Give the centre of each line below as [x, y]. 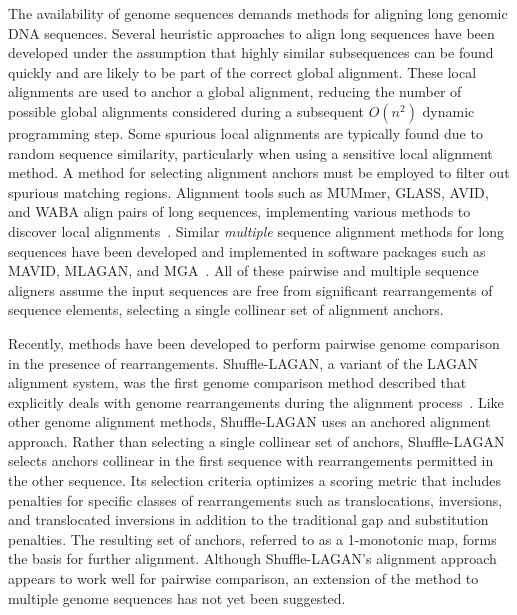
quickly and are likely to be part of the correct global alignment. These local [242, 71]
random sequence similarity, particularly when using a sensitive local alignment [250, 152]
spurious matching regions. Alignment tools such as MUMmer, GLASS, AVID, [248, 191]
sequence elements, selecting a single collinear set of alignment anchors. [226, 309]
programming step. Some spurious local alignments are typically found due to [245, 132]
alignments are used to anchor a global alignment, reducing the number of [235, 91]
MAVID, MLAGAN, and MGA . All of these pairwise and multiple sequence [243, 270]
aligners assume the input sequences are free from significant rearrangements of [250, 289]
